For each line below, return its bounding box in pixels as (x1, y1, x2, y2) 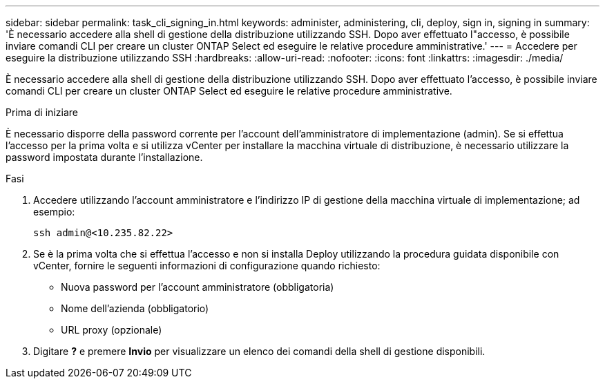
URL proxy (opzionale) (61, 324, 162, 336)
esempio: (33, 206, 75, 218)
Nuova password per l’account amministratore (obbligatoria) (61, 281, 334, 293)
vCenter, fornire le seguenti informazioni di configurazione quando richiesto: (33, 260, 381, 271)
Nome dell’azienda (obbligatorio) (61, 303, 209, 314)
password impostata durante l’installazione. (6, 151, 203, 163)
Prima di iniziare (6, 106, 78, 118)
